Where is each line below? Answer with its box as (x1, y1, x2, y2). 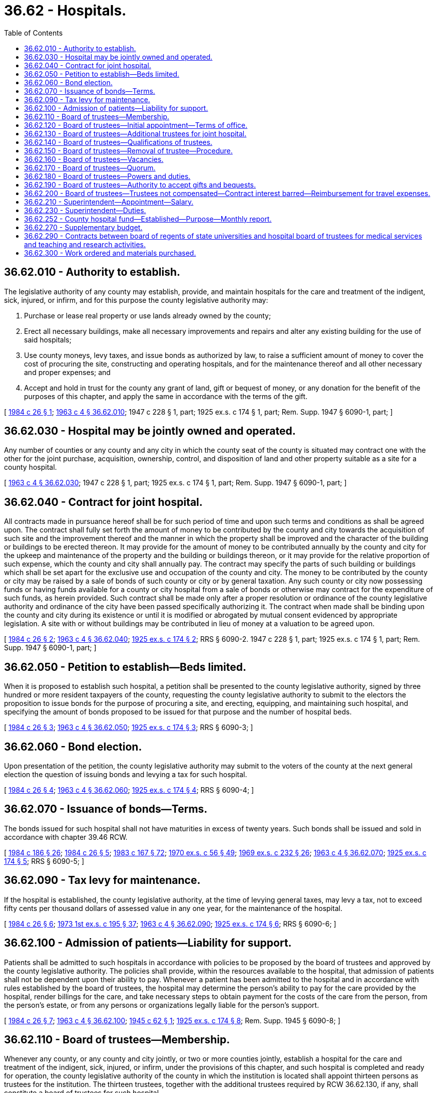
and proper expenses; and (24, 368, 111, 377)
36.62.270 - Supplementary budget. (24, 223, 143, 232)
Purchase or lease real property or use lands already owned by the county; (24, 311, 271, 320)
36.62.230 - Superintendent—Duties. (24, 206, 146, 215)
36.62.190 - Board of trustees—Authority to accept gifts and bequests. (24, 180, 256, 189)
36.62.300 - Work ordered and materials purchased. (24, 248, 196, 257)
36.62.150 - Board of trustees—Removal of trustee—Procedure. (24, 146, 233, 155)
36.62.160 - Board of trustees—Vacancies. (24, 154, 164, 163)
